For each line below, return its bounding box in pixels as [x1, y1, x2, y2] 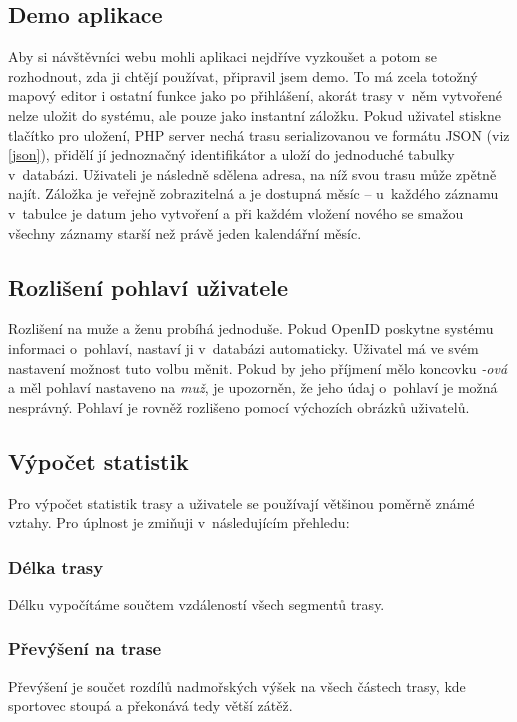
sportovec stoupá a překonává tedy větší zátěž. [8, 695, 293, 716]
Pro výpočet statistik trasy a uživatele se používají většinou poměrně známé [8, 492, 475, 513]
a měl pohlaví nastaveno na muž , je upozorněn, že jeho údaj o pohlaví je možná [8, 377, 498, 398]
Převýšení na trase [8, 636, 162, 661]
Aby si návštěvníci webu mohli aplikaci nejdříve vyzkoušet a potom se [8, 46, 437, 67]
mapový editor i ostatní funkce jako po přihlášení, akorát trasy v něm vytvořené [8, 85, 502, 106]
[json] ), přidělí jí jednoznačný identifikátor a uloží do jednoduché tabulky [8, 144, 455, 165]
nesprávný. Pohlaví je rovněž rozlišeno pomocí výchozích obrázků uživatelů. [8, 396, 470, 417]
